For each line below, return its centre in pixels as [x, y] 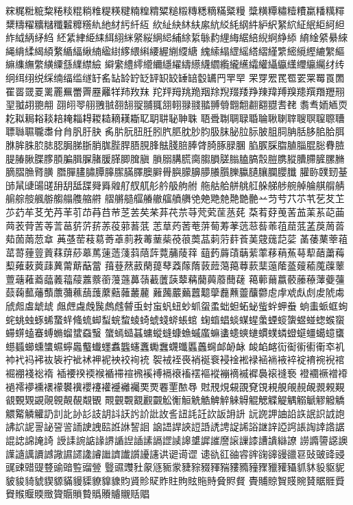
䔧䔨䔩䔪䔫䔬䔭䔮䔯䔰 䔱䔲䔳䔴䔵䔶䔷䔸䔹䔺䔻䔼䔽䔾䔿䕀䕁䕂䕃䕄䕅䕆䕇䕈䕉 [175, 266]
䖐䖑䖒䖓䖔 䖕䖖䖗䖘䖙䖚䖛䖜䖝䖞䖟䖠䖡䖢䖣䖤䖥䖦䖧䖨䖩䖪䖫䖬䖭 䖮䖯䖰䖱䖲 [177, 306]
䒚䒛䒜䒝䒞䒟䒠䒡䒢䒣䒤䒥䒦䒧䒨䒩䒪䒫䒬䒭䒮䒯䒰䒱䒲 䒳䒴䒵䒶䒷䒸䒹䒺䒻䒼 [175, 211]
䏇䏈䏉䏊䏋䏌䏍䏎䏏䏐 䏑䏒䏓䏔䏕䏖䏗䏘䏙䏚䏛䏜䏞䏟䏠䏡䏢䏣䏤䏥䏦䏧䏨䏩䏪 [175, 131]
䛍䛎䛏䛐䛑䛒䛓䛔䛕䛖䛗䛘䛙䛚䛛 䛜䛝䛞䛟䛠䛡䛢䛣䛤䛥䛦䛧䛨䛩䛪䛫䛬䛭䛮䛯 [175, 427]
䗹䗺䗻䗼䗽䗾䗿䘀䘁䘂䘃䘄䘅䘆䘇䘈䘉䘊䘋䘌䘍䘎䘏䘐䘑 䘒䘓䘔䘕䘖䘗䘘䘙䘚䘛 [175, 346]
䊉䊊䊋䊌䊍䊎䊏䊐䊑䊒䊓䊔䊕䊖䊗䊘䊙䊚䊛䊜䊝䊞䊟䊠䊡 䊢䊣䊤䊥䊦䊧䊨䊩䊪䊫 [175, 10]
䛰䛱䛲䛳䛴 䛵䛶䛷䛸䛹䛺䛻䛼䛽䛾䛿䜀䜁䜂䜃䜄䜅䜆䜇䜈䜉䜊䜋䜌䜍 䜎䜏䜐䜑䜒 [177, 440]
